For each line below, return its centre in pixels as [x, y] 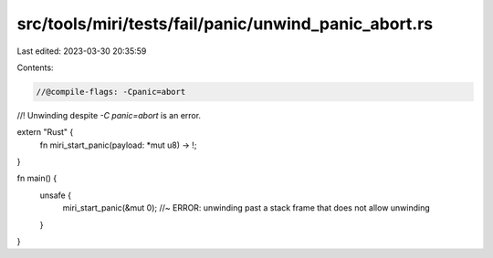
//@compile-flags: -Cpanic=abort [111, 92]
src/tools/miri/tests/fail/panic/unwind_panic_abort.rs [225, 24]
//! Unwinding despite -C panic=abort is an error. [109, 115]
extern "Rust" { [45, 132]
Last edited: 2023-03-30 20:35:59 [82, 51]
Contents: [35, 67]
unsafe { [56, 195]
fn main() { [37, 179]
